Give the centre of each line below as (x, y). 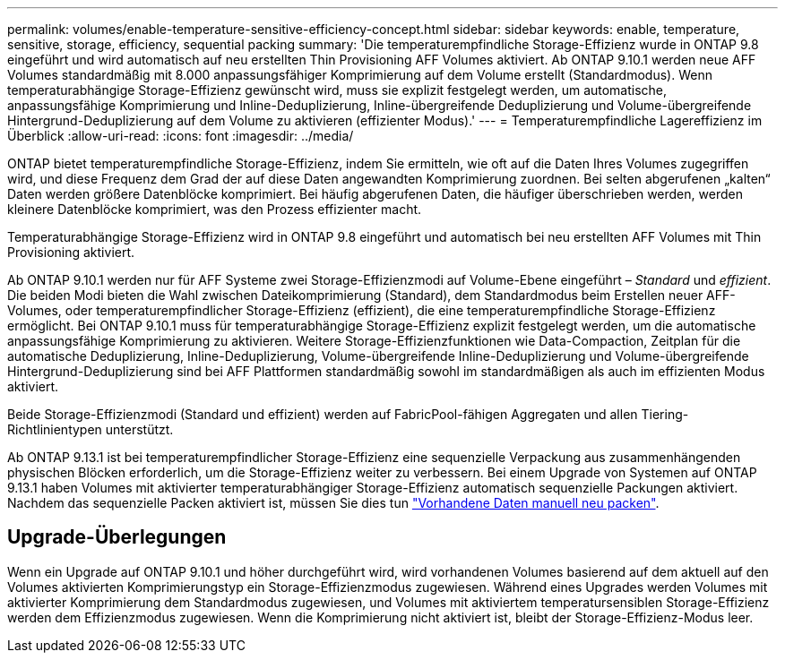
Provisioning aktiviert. (71, 252)
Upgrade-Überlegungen (117, 537)
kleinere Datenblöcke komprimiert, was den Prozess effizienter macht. (215, 209)
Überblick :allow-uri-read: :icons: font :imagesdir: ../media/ (181, 136)
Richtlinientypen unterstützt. (91, 429)
